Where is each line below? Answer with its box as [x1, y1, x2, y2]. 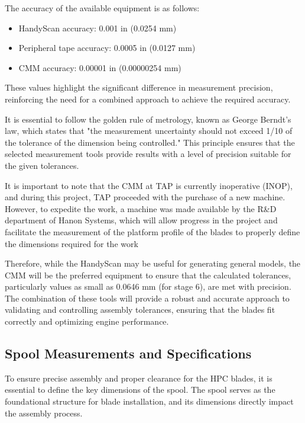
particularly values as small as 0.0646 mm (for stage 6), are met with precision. [5, 280, 291, 293]
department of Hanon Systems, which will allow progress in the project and [5, 214, 278, 226]
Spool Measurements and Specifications [5, 344, 252, 363]
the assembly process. [5, 406, 83, 419]
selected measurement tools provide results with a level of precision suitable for [5, 148, 291, 160]
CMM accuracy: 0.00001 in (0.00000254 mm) [18, 61, 181, 73]
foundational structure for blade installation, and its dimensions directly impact [5, 395, 294, 408]
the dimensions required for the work [5, 237, 138, 249]
